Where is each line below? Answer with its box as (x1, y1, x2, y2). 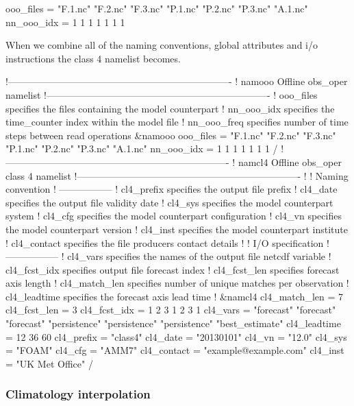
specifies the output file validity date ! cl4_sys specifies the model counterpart (5, 195, 333, 209)
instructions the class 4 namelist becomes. (5, 51, 181, 65)
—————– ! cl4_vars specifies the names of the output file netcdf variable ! (5, 249, 331, 263)
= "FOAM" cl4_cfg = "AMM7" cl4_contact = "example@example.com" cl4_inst (5, 343, 344, 357)
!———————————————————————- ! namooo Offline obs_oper (5, 74, 348, 88)
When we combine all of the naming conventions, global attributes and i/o (5, 38, 318, 52)
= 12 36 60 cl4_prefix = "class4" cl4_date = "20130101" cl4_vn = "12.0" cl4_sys (5, 329, 347, 344)
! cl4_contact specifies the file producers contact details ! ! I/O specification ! (5, 235, 329, 250)
